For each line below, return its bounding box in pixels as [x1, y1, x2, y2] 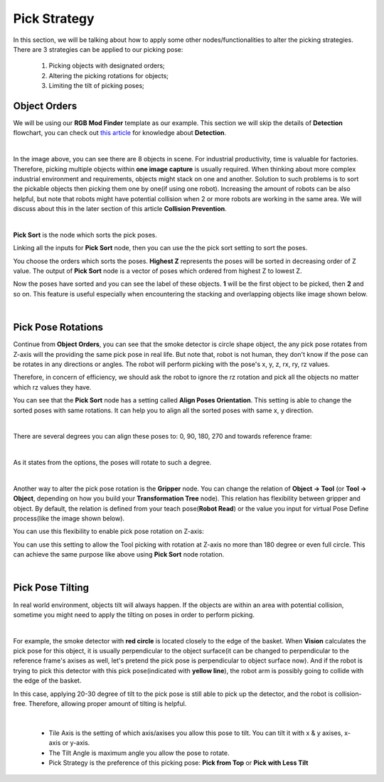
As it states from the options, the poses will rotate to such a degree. [13, 459, 212, 467]
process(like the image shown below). [13, 514, 124, 523]
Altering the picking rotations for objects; [48, 71, 169, 80]
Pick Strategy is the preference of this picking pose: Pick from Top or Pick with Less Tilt [48, 758, 309, 767]
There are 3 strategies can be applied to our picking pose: [13, 45, 183, 53]
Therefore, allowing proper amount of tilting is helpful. [28, 700, 187, 708]
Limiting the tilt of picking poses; [48, 82, 145, 90]
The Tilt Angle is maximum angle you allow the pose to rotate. [48, 749, 230, 757]
